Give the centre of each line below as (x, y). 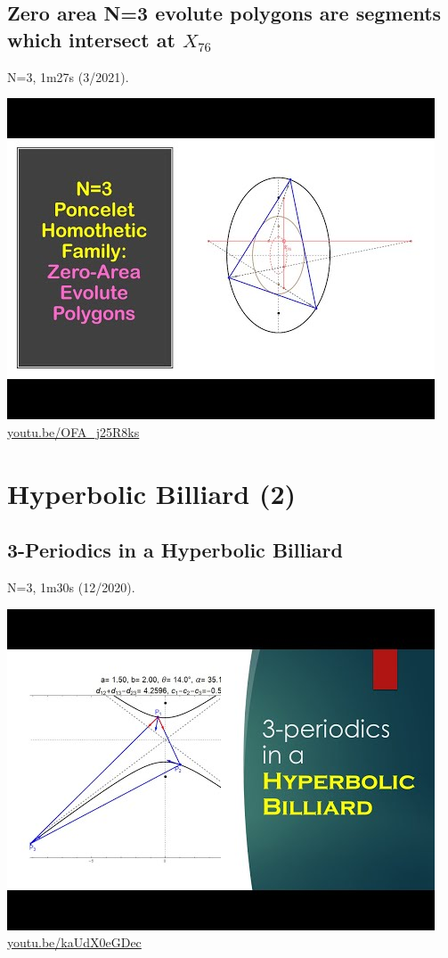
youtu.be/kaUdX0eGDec (74, 942)
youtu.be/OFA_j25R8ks (73, 431)
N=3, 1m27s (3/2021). (68, 76)
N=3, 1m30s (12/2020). (71, 586)
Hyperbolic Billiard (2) (152, 493)
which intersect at (91, 39)
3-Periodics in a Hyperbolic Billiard (175, 550)
